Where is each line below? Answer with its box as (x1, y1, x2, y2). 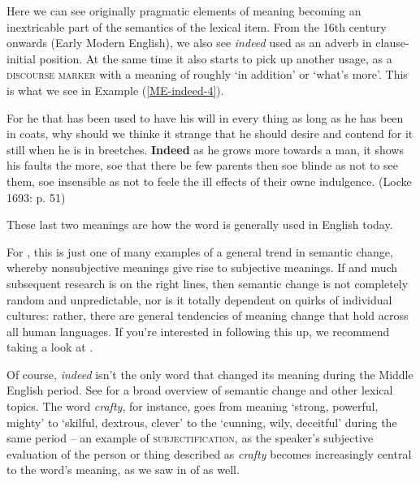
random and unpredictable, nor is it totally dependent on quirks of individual (6, 291, 392, 308)
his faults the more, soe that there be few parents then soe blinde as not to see (6, 157, 399, 174)
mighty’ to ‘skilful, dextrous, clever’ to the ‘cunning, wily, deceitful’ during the (6, 413, 397, 430)
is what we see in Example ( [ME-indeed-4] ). (6, 81, 224, 98)
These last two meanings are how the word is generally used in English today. (6, 216, 393, 233)
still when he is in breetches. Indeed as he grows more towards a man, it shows (6, 140, 404, 157)
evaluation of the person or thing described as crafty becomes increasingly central (6, 445, 412, 462)
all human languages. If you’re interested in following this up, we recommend (6, 322, 390, 339)
